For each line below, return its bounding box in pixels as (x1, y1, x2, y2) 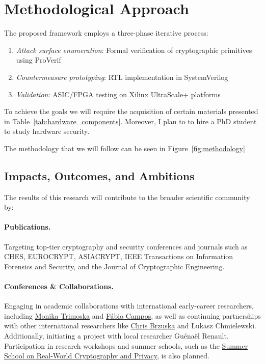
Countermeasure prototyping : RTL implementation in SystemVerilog (16, 71, 228, 82)
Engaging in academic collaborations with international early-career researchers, (4, 300, 254, 311)
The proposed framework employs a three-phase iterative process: (4, 27, 208, 38)
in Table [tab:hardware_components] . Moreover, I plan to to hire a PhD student (4, 116, 257, 126)
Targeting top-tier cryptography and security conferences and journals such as (4, 241, 248, 251)
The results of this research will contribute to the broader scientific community (4, 191, 250, 202)
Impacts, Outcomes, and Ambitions (4, 167, 195, 183)
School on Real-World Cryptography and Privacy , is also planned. (4, 350, 209, 361)
